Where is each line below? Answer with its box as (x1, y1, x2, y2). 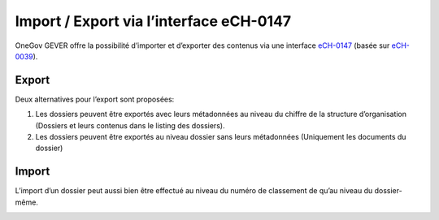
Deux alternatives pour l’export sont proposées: (15, 94, 175, 104)
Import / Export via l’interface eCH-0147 (15, 12, 292, 30)
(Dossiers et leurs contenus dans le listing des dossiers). (35, 120, 225, 130)
